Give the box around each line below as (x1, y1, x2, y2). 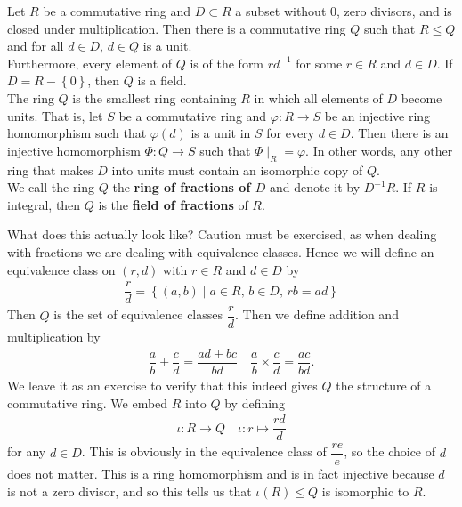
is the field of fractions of (98, 195, 248, 213)
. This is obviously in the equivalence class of (81, 442, 327, 461)
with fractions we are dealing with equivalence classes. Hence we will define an (7, 242, 434, 261)
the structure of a (336, 375, 432, 394)
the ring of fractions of (112, 178, 251, 197)
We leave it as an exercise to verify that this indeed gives (7, 375, 318, 394)
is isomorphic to (321, 481, 409, 500)
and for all (7, 36, 64, 55)
